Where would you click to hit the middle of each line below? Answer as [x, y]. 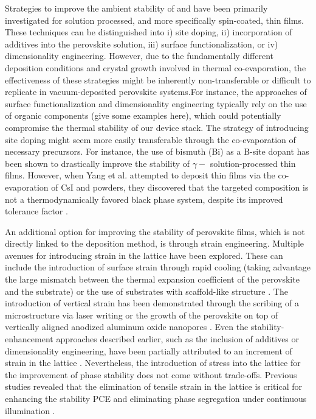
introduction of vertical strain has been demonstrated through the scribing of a [152, 303]
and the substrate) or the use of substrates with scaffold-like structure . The [146, 291]
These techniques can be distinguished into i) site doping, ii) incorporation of [149, 32]
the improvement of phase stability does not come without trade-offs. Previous [151, 374]
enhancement [29, 339]
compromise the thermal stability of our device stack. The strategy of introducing [157, 127]
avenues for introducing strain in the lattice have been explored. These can [144, 255]
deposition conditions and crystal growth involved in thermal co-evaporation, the [156, 67]
